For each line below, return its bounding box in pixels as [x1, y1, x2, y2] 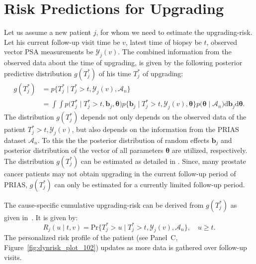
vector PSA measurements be [4, 46, 93, 57]
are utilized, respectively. [171, 145, 248, 155]
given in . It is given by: [4, 212, 78, 222]
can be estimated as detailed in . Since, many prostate [81, 155, 246, 166]
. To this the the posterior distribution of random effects [37, 134, 209, 145]
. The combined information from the [118, 46, 232, 57]
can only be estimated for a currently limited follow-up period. [54, 179, 245, 189]
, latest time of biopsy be [125, 36, 202, 47]
